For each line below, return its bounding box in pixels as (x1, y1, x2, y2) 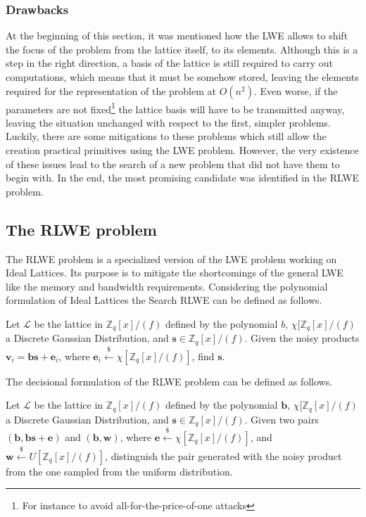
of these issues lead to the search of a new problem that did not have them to (6, 156, 340, 171)
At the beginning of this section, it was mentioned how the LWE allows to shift (6, 28, 348, 43)
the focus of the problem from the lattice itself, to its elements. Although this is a (6, 42, 358, 56)
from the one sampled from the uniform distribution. (6, 464, 233, 478)
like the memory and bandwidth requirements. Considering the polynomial (6, 279, 328, 293)
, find (191, 348, 215, 363)
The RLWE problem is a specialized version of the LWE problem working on (6, 251, 337, 266)
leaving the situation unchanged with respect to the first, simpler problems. (6, 115, 331, 129)
